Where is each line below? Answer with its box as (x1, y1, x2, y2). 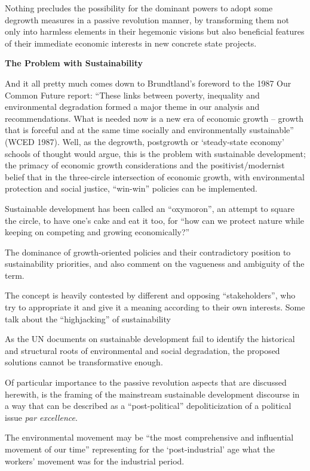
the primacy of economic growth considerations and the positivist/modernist (5, 159, 285, 171)
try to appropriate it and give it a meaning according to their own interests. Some (5, 301, 305, 313)
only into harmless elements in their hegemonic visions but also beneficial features (5, 25, 305, 38)
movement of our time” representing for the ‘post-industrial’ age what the (5, 443, 275, 455)
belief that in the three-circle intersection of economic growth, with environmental (5, 170, 305, 183)
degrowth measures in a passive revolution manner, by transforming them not (5, 13, 289, 26)
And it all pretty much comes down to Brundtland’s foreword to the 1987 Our (5, 76, 291, 89)
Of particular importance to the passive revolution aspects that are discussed (5, 376, 287, 389)
